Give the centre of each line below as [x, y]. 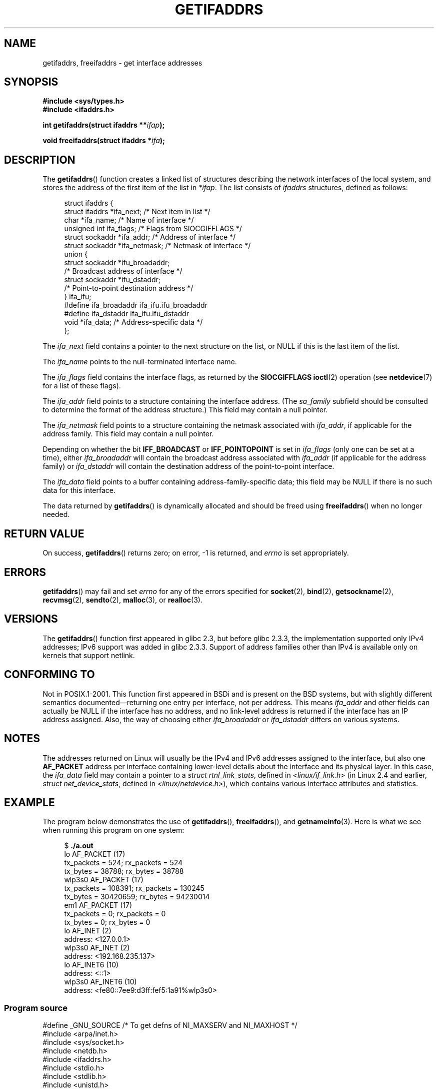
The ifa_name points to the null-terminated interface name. [140, 362]
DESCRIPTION [40, 160]
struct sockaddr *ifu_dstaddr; [112, 280]
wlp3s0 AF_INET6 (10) [100, 982]
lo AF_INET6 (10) [91, 965]
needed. [56, 514]
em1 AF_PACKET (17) [98, 905]
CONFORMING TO [49, 675]
